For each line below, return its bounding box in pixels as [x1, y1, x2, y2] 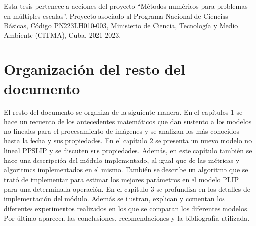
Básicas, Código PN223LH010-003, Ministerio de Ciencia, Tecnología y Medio [4, 20, 238, 31]
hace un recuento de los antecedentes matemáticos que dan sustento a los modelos [4, 116, 252, 127]
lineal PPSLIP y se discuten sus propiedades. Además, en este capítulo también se [4, 145, 252, 156]
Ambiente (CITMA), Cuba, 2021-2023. [4, 30, 121, 40]
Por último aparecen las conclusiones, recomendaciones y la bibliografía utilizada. [4, 213, 250, 223]
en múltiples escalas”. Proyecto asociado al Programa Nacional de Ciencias [4, 10, 228, 21]
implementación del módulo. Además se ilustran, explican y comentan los [4, 194, 225, 204]
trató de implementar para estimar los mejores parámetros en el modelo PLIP [4, 174, 239, 184]
